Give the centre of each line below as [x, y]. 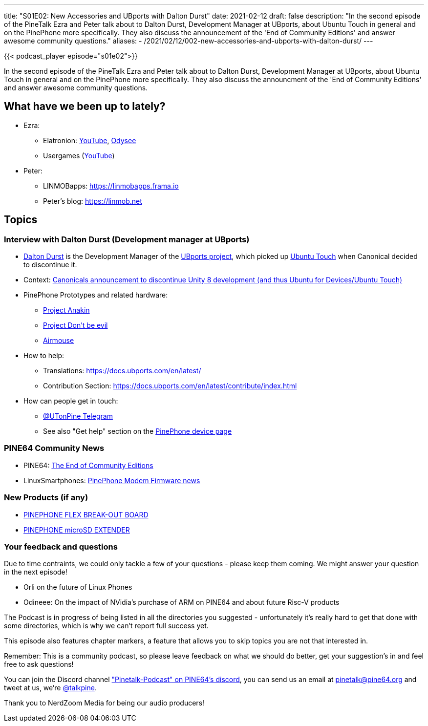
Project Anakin [66, 310]
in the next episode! [36, 572]
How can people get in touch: [71, 401]
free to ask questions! [39, 664]
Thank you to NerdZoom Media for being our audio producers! [104, 703]
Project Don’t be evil [75, 325]
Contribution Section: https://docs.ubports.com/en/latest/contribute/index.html [170, 386]
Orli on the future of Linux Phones [78, 587]
